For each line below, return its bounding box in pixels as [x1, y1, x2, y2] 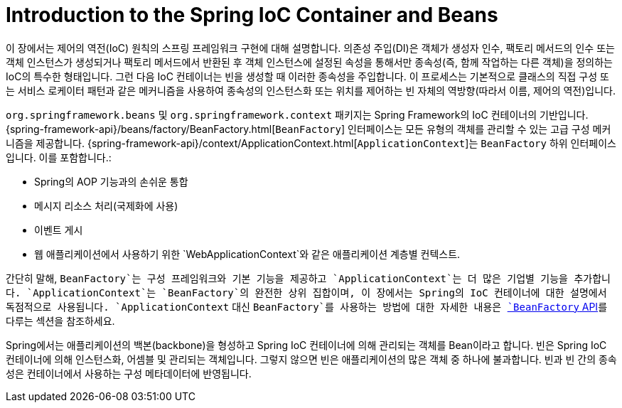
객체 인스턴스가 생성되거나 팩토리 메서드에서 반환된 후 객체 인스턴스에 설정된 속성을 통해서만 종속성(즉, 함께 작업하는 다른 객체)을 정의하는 [6, 55, 613, 68]
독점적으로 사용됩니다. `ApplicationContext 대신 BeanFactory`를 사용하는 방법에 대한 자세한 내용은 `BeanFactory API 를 [6, 300, 608, 313]
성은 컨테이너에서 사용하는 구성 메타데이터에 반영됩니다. [6, 367, 252, 380]
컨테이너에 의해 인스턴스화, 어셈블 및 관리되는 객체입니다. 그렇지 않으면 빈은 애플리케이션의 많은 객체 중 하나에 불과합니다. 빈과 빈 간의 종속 [6, 353, 617, 365]
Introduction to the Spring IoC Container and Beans [6, 3, 498, 27]
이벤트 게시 [34, 223, 83, 236]
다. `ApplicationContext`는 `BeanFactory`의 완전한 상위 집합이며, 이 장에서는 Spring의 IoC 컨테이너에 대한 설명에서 [6, 286, 607, 299]
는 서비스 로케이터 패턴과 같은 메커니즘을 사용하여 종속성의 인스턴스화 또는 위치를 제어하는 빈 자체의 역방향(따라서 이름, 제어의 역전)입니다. [6, 84, 616, 97]
